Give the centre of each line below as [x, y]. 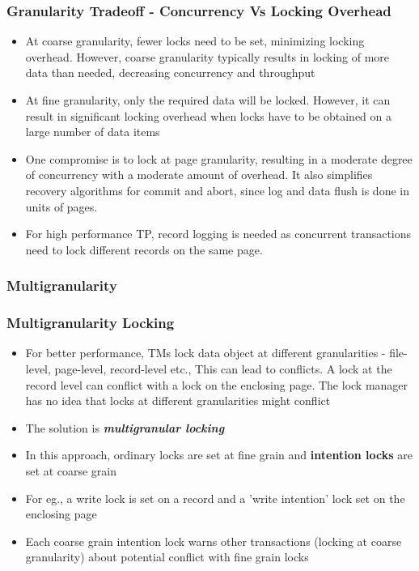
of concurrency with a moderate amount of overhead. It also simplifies [199, 175]
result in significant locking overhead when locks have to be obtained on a [208, 115]
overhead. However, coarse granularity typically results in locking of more [207, 56]
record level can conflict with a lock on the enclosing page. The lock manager [217, 384]
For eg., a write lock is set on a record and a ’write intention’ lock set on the [215, 498]
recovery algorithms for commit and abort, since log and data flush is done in [217, 190]
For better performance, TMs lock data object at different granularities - [205, 353]
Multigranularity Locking [91, 323]
